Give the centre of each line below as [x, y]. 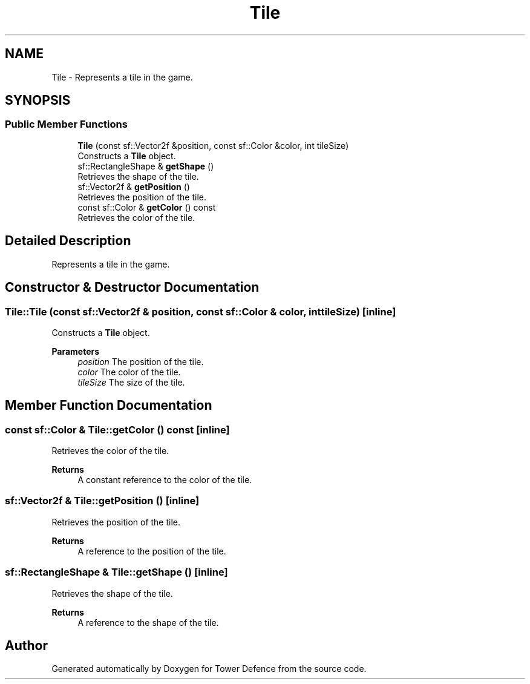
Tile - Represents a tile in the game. [122, 77]
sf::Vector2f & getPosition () [134, 186]
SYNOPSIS [38, 100]
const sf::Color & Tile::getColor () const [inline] [117, 429]
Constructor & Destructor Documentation [132, 288]
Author [26, 646]
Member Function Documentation [109, 406]
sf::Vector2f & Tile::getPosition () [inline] [102, 501]
